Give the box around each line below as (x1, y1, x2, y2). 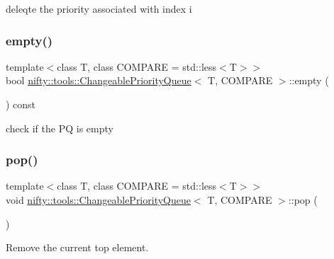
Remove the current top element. (6, 240, 149, 255)
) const (6, 97, 36, 111)
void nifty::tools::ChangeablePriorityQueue (6, 192, 191, 207)
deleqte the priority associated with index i (6, 1, 192, 16)
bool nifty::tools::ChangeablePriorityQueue (6, 73, 191, 88)
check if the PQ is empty (6, 120, 113, 135)
